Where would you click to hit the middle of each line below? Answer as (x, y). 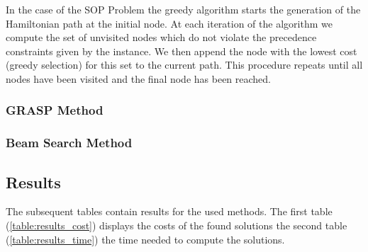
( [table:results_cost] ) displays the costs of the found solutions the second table (177, 225)
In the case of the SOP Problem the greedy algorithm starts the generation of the (183, 9)
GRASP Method (55, 110)
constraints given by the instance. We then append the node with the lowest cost (182, 51)
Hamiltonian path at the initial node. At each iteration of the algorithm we (169, 23)
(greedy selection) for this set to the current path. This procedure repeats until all (184, 65)
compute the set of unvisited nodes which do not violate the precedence (161, 37)
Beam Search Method (69, 143)
